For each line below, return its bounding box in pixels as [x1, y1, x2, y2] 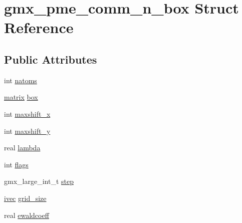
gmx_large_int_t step [4, 176, 74, 186]
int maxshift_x [4, 108, 51, 119]
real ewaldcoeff [4, 209, 49, 220]
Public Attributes [4, 51, 97, 67]
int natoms [4, 75, 37, 85]
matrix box [4, 92, 38, 102]
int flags [4, 159, 29, 169]
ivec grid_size [4, 192, 47, 203]
